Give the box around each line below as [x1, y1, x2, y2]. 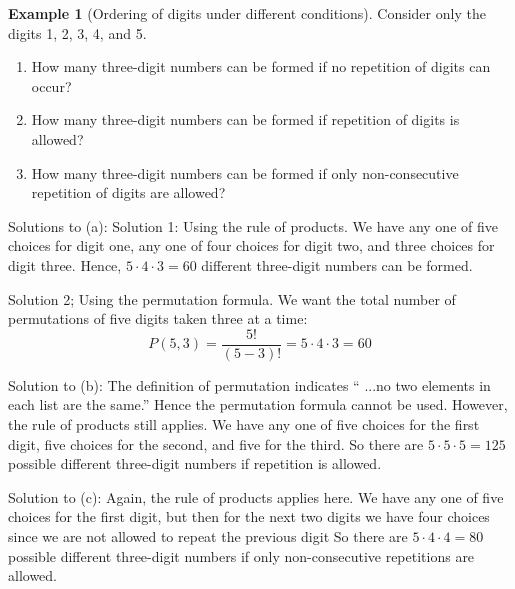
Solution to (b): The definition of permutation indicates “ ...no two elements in [8, 374, 491, 395]
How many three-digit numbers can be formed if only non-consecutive [31, 162, 459, 183]
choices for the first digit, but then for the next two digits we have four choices [8, 506, 490, 527]
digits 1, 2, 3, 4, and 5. [8, 22, 147, 43]
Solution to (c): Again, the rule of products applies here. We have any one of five [8, 486, 504, 507]
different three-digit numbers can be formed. [201, 254, 473, 275]
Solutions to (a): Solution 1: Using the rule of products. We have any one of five [8, 215, 498, 236]
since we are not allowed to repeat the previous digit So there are [8, 525, 408, 546]
